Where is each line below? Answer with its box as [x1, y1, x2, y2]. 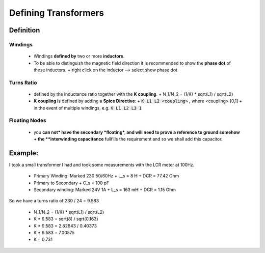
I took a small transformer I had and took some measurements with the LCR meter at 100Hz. [9, 162, 195, 168]
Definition [9, 26, 40, 34]
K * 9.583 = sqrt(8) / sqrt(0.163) [33, 216, 98, 222]
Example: [9, 149, 39, 157]
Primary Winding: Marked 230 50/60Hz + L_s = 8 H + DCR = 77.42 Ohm [33, 173, 179, 179]
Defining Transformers [9, 7, 104, 18]
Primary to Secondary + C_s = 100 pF [33, 180, 109, 186]
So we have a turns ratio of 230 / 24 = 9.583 [9, 198, 99, 204]
